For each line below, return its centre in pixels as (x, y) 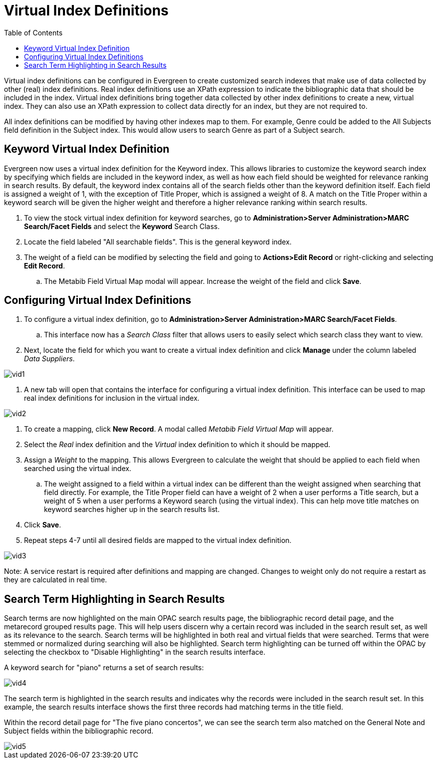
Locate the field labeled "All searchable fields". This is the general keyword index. (158, 242)
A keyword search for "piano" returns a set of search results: (104, 668)
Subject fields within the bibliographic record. (79, 731)
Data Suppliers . (49, 359)
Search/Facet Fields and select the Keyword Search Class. (122, 226)
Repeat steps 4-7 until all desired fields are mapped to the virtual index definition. (158, 540)
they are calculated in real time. (56, 580)
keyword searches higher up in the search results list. (132, 509)
